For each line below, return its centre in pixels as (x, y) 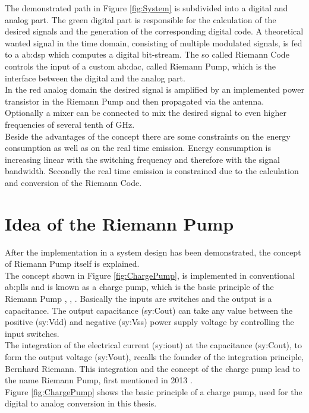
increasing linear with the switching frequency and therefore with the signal (142, 159)
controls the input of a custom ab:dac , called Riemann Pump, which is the (141, 66)
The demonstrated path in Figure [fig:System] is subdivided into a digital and (146, 8)
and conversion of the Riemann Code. (73, 182)
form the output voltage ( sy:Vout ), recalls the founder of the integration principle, (154, 356)
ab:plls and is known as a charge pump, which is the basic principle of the (139, 287)
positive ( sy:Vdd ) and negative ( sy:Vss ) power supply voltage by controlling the (149, 322)
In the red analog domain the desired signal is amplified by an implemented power (154, 89)
